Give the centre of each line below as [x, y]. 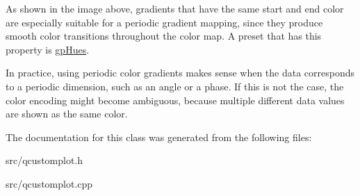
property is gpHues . [48, 49]
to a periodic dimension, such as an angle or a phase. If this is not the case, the [175, 86]
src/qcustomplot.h [44, 160]
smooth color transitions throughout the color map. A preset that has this [164, 36]
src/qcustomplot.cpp [49, 183]
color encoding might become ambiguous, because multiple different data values [175, 100]
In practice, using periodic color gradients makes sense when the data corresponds [180, 73]
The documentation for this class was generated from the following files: [159, 137]
